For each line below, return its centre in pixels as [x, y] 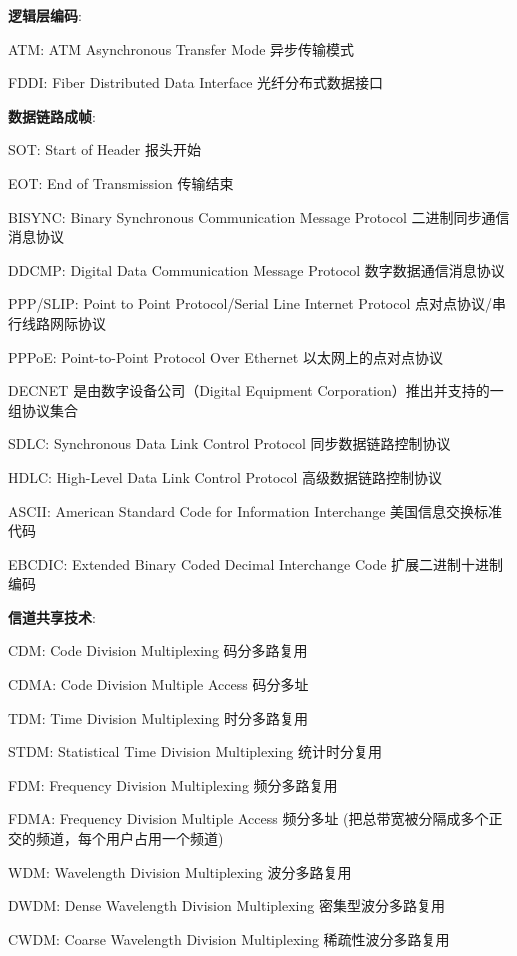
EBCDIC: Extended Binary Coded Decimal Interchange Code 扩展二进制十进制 [256, 563]
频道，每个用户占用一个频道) [129, 838]
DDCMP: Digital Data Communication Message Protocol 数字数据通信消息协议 [256, 269]
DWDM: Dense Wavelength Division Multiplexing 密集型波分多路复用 [226, 905]
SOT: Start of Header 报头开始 [104, 149]
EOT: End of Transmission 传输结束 [121, 182]
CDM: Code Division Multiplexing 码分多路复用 [158, 650]
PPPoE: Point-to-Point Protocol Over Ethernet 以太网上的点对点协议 [225, 356]
